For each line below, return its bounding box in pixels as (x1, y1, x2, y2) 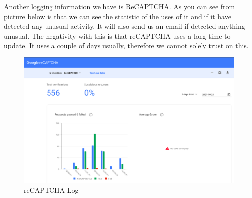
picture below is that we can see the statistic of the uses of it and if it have (4, 11, 231, 21)
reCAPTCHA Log (24, 184, 79, 195)
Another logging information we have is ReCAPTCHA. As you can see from (4, 1, 235, 11)
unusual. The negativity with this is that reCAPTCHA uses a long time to (4, 30, 231, 41)
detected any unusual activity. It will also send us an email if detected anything (4, 21, 245, 31)
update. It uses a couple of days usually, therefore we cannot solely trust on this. (4, 40, 249, 50)
